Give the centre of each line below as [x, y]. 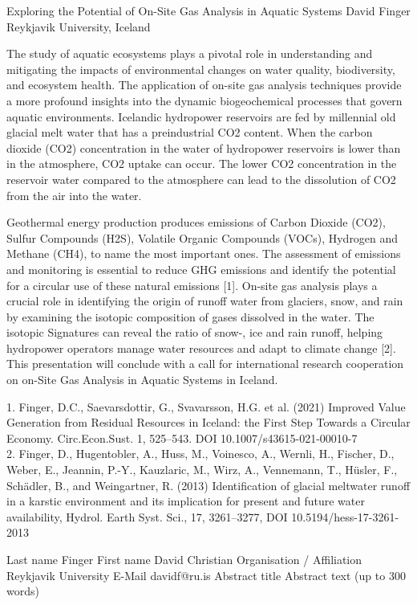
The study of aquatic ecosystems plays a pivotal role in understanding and [190, 53]
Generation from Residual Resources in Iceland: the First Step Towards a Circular [208, 422]
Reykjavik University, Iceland [79, 26]
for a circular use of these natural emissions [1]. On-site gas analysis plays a [192, 285]
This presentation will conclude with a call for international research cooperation [205, 364]
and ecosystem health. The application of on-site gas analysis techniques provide [204, 85]
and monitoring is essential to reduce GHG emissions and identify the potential [201, 269]
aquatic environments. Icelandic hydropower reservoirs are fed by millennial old [201, 116]
